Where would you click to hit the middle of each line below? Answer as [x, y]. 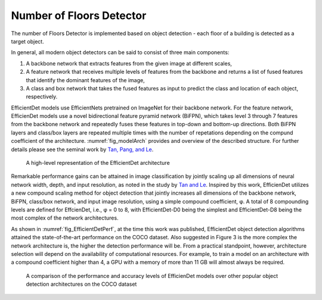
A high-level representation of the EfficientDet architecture [98, 163]
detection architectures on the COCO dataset [81, 284]
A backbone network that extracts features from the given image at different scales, [129, 63]
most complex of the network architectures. [65, 218]
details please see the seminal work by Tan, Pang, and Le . [82, 149]
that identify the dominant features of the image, [86, 80]
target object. [27, 41]
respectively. [42, 97]
